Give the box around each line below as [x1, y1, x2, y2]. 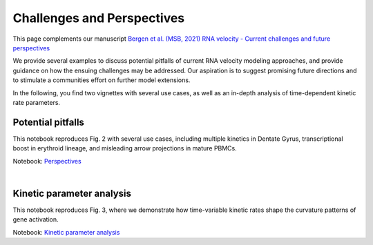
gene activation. [12, 215, 59, 224]
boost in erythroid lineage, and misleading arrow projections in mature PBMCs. [12, 144, 238, 153]
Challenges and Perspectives [12, 10, 185, 26]
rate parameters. [12, 98, 61, 106]
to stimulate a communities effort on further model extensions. [12, 76, 191, 84]
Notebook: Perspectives [12, 157, 82, 165]
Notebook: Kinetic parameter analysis [12, 228, 120, 236]
